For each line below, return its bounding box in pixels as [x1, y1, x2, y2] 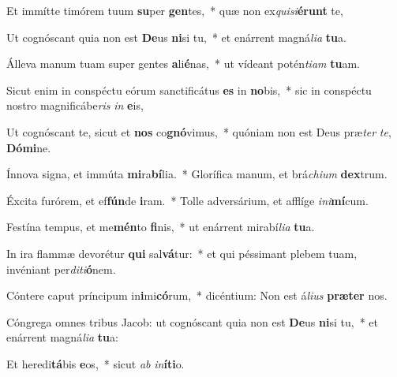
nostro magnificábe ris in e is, [6, 97, 144, 114]
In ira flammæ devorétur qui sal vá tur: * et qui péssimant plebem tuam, [6, 244, 358, 261]
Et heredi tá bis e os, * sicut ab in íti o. [6, 355, 185, 371]
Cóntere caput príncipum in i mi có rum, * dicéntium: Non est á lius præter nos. [6, 287, 388, 304]
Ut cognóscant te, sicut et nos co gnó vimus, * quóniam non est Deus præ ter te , [6, 123, 391, 140]
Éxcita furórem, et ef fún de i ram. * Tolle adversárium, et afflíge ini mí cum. [6, 192, 369, 208]
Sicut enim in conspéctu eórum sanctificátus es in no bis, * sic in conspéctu [6, 81, 372, 98]
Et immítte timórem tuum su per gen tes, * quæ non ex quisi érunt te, [6, 2, 343, 18]
